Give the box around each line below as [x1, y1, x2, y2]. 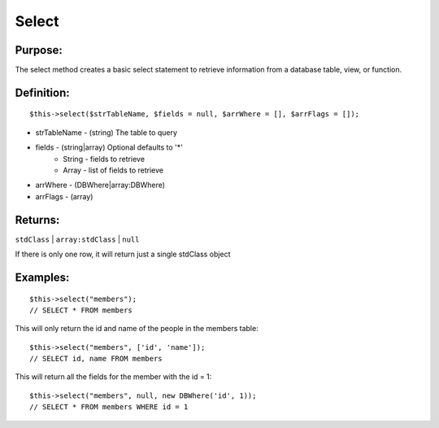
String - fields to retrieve [63, 154, 146, 164]
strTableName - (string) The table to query [35, 127, 178, 138]
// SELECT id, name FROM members [29, 354, 163, 364]
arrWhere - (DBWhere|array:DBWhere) [35, 180, 166, 190]
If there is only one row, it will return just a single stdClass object [15, 249, 231, 260]
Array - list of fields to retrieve [63, 165, 164, 175]
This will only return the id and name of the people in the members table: [15, 324, 259, 334]
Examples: [15, 270, 70, 284]
